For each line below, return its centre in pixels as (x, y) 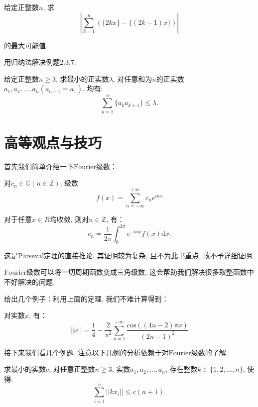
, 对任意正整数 (72, 369)
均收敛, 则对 (69, 219)
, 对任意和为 (132, 78)
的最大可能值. (26, 45)
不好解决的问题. (29, 282)
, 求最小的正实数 (82, 78)
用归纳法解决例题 (32, 62)
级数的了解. (209, 352)
